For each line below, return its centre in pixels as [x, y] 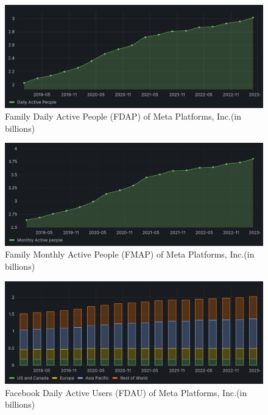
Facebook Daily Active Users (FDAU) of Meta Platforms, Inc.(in [126, 392]
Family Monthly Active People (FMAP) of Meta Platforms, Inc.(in [130, 254]
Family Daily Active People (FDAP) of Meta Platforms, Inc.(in [123, 116]
